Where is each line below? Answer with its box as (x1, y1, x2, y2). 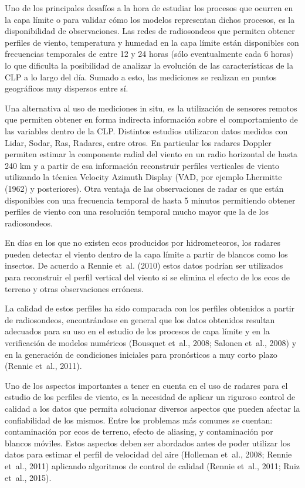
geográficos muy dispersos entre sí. (5, 82, 128, 94)
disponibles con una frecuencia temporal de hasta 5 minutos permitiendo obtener (5, 194, 296, 206)
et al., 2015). (5, 471, 52, 483)
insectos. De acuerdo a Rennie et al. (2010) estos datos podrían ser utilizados (5, 259, 283, 272)
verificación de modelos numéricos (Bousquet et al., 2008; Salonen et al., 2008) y (5, 337, 297, 349)
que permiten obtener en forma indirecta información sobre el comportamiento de (5, 113, 298, 126)
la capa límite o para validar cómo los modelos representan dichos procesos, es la (5, 13, 295, 25)
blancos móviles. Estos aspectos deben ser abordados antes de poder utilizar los (5, 436, 290, 449)
